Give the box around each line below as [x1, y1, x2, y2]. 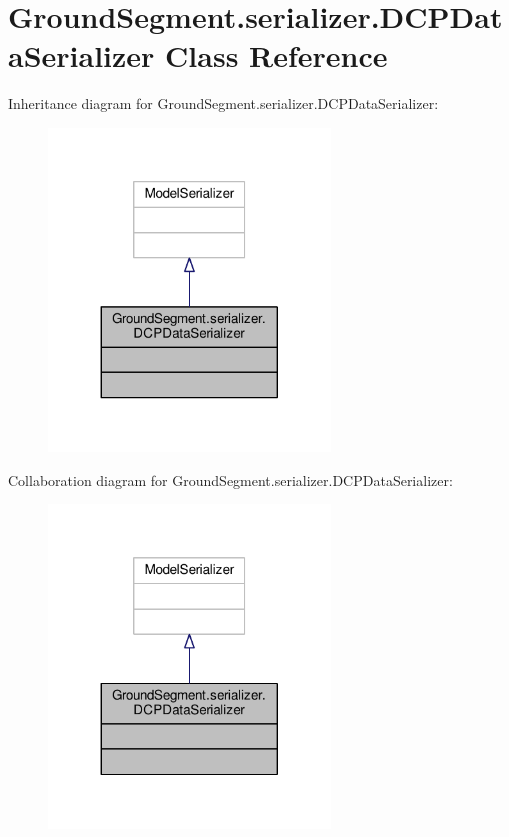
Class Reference [165, 35, 388, 76]
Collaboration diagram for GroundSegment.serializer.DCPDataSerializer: [8, 469, 453, 490]
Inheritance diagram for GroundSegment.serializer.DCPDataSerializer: [8, 93, 439, 114]
